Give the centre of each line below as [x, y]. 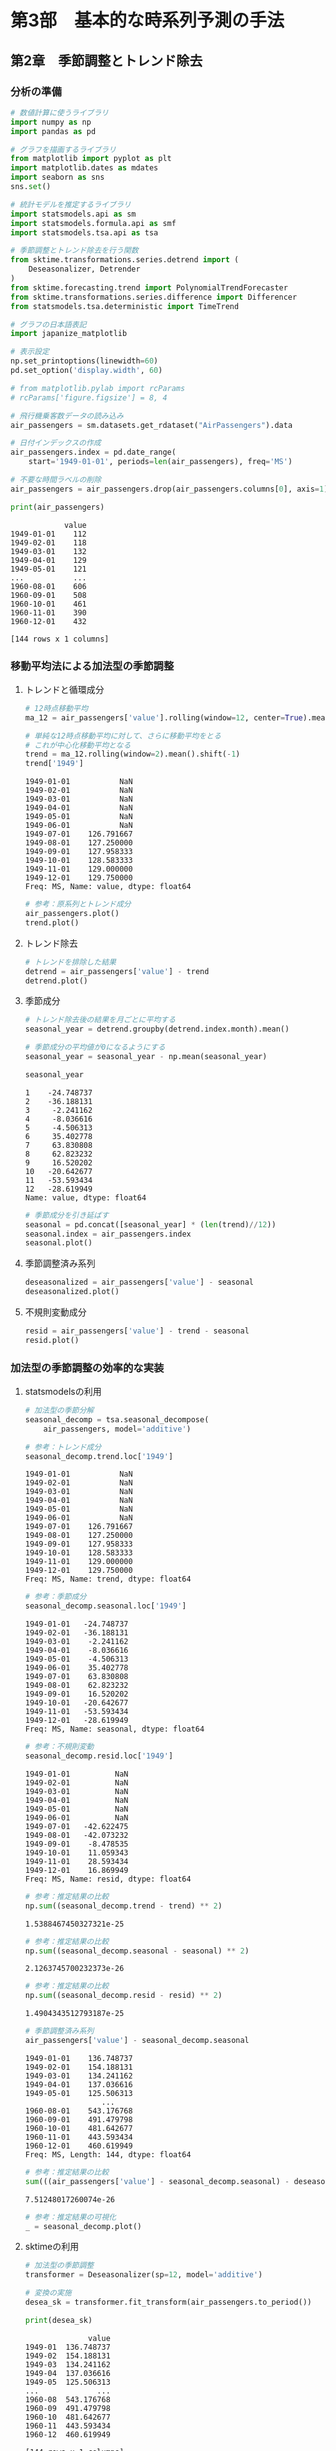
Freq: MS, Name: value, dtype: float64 [108, 887]
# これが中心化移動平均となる [78, 745]
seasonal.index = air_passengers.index [108, 1234]
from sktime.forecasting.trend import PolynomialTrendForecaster [149, 287]
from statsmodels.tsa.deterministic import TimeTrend [125, 306]
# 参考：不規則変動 [59, 1747]
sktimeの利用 [52, 2247]
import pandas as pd [53, 131]
